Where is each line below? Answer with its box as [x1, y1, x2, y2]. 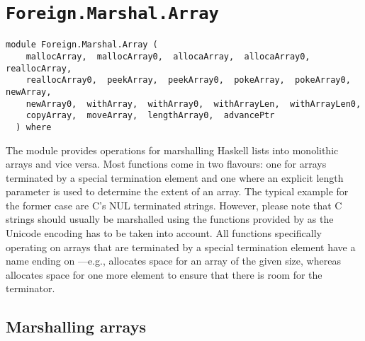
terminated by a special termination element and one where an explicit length [6, 170, 344, 185]
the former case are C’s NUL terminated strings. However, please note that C [6, 197, 342, 212]
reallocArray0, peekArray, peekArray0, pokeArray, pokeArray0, [26, 75, 351, 86]
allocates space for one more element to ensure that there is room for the [6, 267, 322, 282]
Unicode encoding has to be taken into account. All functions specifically [6, 226, 322, 241]
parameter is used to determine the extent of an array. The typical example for [6, 184, 349, 199]
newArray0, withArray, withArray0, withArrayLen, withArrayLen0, [26, 98, 361, 109]
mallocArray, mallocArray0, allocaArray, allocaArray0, [26, 51, 310, 62]
